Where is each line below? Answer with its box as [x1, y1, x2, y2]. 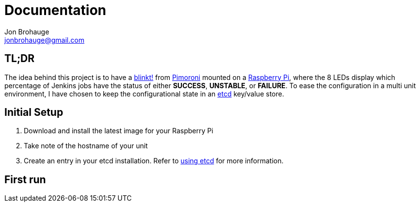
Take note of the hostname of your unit [24, 142, 148, 150]
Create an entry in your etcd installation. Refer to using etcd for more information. [24, 157, 284, 165]
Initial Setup [4, 106, 64, 119]
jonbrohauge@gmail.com [4, 35, 84, 44]
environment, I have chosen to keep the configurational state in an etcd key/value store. [4, 89, 284, 98]
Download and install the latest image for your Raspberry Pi [24, 127, 213, 135]
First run [4, 173, 46, 186]
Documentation [4, 2, 107, 18]
